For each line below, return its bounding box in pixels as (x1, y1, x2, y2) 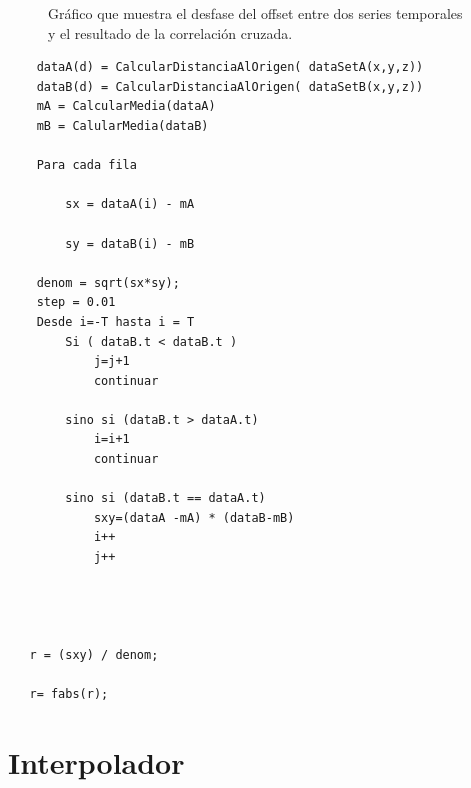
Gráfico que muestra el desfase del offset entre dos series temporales (48, 3, 463, 23)
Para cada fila (36, 158, 137, 173)
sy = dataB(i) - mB (65, 236, 195, 251)
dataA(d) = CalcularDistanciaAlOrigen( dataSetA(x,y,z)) (36, 60, 424, 75)
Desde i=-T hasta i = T (36, 314, 195, 329)
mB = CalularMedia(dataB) (36, 118, 209, 133)
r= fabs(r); (29, 687, 109, 702)
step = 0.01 (36, 295, 116, 310)
